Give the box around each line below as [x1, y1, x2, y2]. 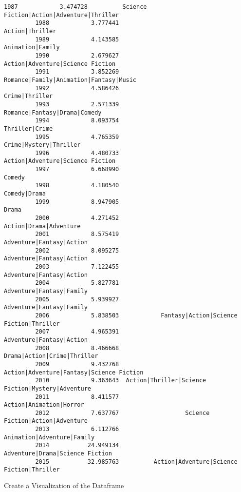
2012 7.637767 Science [35, 409, 210, 416]
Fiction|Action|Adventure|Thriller [4, 11, 119, 19]
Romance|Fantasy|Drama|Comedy [4, 109, 102, 116]
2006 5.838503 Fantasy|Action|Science [35, 312, 238, 319]
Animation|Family [4, 44, 60, 51]
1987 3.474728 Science [4, 3, 147, 10]
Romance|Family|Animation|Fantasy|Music [4, 76, 137, 83]
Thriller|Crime [4, 125, 53, 132]
